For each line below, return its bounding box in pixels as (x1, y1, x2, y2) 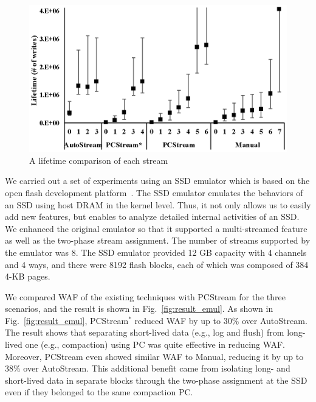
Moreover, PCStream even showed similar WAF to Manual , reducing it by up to (5, 350, 304, 362)
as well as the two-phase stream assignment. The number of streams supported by (5, 234, 311, 247)
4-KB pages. (5, 270, 50, 283)
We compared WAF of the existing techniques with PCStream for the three (5, 290, 286, 303)
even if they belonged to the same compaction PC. (5, 386, 193, 398)
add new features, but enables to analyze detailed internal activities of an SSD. (5, 210, 300, 223)
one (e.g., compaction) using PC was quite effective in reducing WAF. (25, 338, 286, 351)
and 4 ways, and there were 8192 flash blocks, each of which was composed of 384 (5, 258, 309, 270)
